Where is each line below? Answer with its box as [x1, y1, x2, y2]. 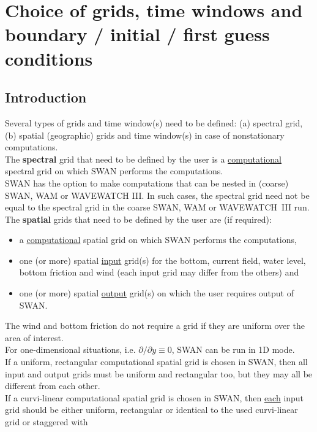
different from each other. [5, 379, 100, 392]
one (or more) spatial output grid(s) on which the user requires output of [19, 287, 294, 299]
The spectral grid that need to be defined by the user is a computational [5, 152, 282, 165]
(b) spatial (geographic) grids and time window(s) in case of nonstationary [5, 128, 285, 141]
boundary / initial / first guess [5, 21, 270, 47]
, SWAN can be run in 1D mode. [171, 343, 295, 356]
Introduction [5, 88, 87, 107]
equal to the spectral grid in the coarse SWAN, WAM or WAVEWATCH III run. [5, 201, 310, 214]
